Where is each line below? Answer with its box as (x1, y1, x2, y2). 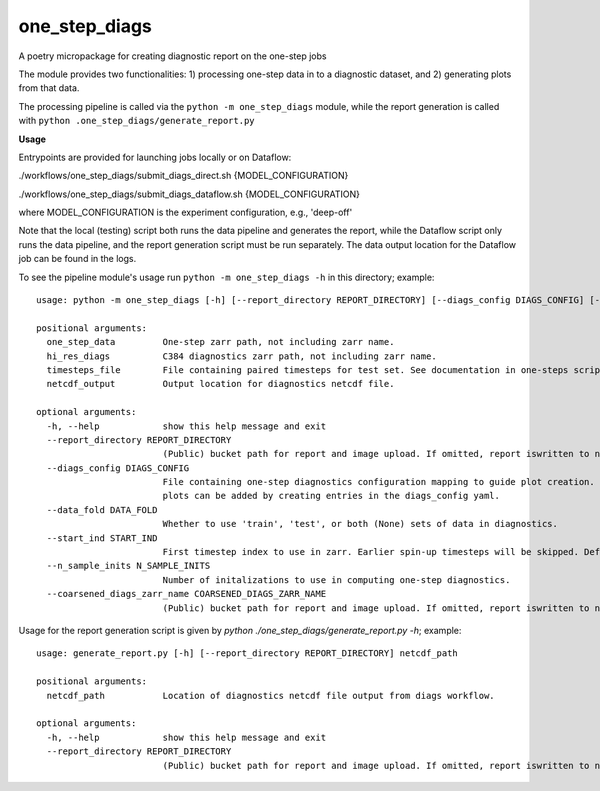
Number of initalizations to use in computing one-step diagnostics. (162, 574, 511, 585)
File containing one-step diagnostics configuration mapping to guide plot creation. (162, 476, 595, 488)
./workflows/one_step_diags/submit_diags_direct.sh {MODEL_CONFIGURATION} (18, 170, 349, 182)
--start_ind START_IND (46, 532, 158, 544)
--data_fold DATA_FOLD (46, 504, 158, 515)
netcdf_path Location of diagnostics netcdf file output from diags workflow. (46, 690, 495, 701)
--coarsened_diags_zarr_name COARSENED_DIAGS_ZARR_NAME (46, 588, 327, 600)
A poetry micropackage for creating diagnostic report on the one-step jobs (18, 50, 327, 62)
